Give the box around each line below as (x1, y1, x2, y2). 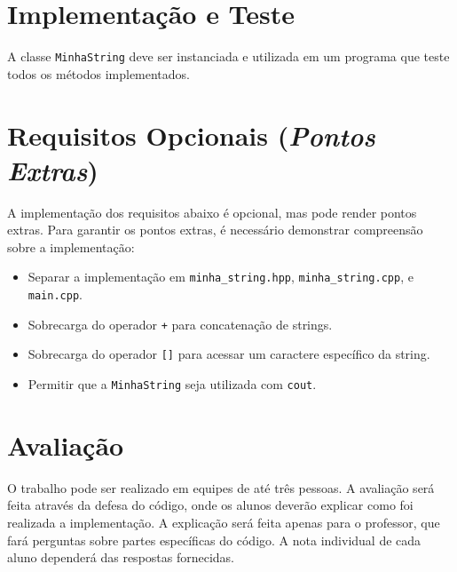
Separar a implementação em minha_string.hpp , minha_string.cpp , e (28, 267, 414, 286)
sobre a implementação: (7, 237, 135, 256)
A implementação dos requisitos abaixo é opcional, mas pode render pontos (7, 203, 417, 221)
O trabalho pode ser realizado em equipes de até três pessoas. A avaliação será (7, 478, 435, 497)
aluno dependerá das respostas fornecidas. (7, 548, 235, 567)
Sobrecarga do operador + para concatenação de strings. (28, 314, 333, 333)
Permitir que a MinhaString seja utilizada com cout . (28, 375, 317, 393)
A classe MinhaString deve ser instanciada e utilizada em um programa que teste (7, 47, 450, 66)
